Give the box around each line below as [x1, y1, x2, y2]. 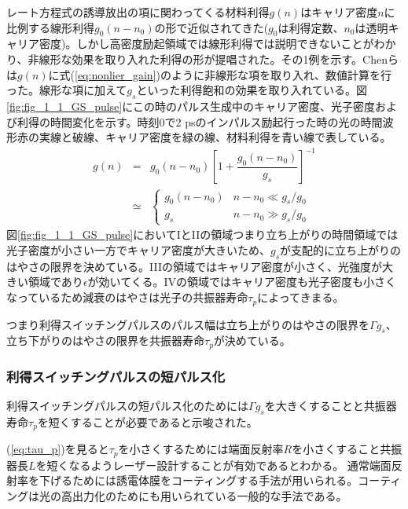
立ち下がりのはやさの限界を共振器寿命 [6, 332, 204, 349]
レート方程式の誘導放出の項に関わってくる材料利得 [6, 4, 270, 20]
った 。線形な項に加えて [6, 82, 127, 98]
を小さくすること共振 [292, 441, 402, 457]
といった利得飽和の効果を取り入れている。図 [136, 82, 367, 98]
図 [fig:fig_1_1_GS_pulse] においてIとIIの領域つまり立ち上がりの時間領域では [6, 226, 399, 243]
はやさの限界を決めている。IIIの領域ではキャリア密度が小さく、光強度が [6, 258, 382, 274]
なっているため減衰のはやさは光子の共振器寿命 [6, 289, 248, 306]
